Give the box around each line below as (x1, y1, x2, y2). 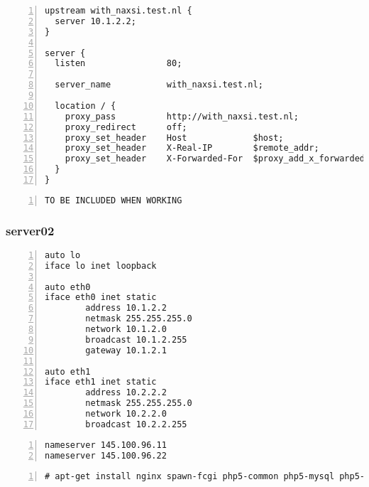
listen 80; (55, 58, 182, 69)
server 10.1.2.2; (55, 16, 136, 26)
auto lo (45, 250, 81, 260)
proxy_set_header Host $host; (65, 132, 284, 143)
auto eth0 (45, 282, 91, 292)
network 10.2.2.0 (85, 409, 167, 419)
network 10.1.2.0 (85, 324, 167, 335)
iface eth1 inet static (45, 377, 157, 387)
